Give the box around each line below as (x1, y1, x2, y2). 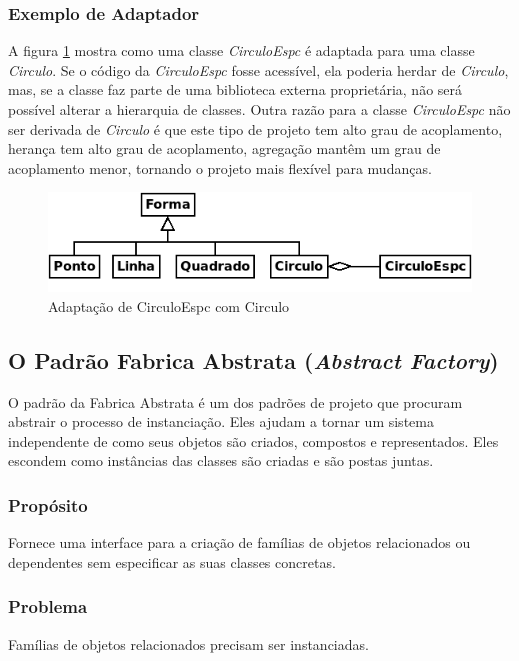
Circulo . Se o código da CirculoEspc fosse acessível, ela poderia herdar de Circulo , (8, 59, 509, 80)
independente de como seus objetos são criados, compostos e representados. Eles (8, 430, 499, 451)
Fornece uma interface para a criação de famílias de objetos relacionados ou (8, 532, 471, 553)
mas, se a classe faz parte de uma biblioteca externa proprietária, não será (8, 79, 463, 100)
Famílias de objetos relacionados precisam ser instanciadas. (8, 633, 369, 654)
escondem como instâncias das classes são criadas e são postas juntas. (8, 450, 434, 471)
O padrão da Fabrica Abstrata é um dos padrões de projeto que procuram (8, 391, 463, 412)
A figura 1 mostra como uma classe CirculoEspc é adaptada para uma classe (8, 40, 475, 61)
